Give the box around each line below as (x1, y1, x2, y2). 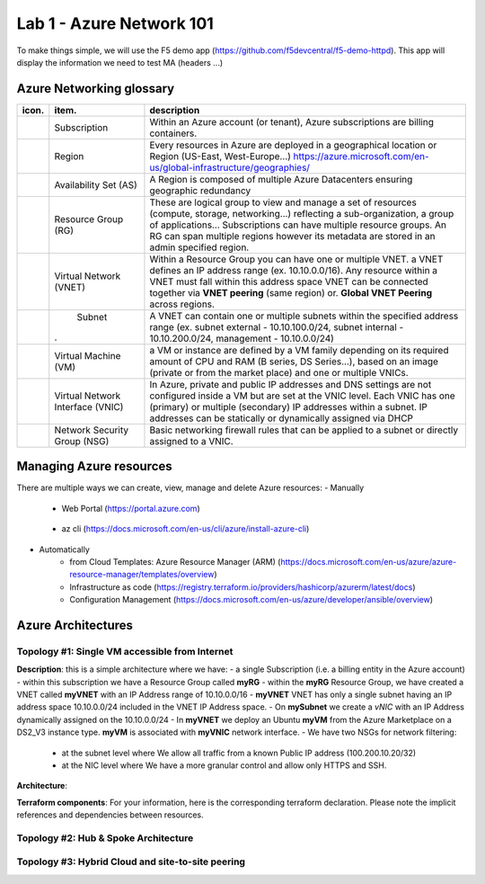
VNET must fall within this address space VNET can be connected (149, 275, 428, 288)
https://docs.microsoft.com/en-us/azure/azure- (279, 556, 457, 567)
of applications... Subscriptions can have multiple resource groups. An (149, 219, 446, 231)
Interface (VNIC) (54, 400, 124, 413)
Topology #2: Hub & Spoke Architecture (16, 832, 194, 844)
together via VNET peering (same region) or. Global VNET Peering (149, 286, 433, 299)
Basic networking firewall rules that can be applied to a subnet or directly (149, 424, 458, 436)
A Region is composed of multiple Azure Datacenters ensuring (149, 173, 413, 185)
